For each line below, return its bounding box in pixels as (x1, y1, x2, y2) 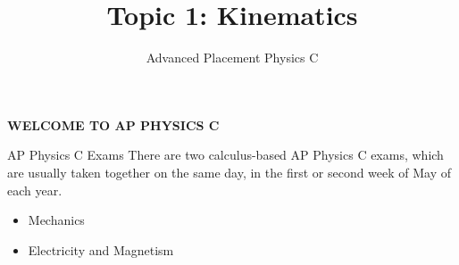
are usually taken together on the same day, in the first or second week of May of (7, 162, 452, 181)
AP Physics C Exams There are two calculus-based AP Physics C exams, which (7, 145, 444, 164)
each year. (7, 180, 63, 199)
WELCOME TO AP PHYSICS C (7, 115, 220, 134)
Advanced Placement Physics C (146, 48, 319, 67)
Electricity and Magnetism (28, 240, 174, 259)
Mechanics (28, 211, 85, 229)
